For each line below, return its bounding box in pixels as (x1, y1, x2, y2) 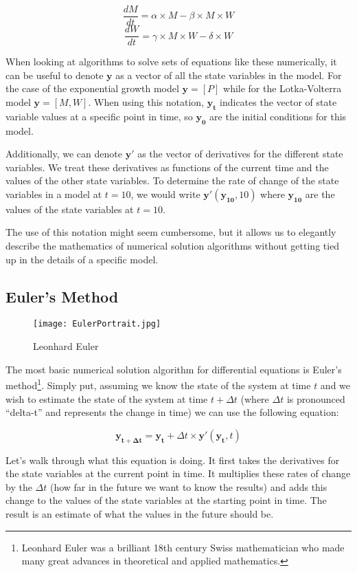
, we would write (130, 186, 200, 201)
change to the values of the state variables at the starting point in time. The (5, 493, 327, 507)
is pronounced (286, 391, 345, 406)
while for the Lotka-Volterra (223, 81, 342, 96)
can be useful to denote (5, 67, 104, 82)
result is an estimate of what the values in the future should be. (5, 506, 274, 520)
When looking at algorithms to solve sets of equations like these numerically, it (5, 54, 337, 69)
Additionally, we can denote (5, 146, 122, 161)
